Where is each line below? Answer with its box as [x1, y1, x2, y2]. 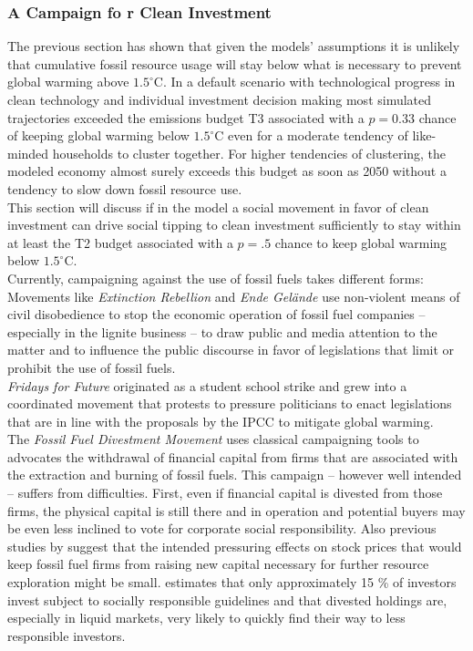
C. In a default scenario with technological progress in [153, 72, 456, 91]
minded [7, 143, 49, 162]
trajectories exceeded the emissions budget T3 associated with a [7, 108, 365, 127]
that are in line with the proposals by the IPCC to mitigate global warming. [7, 411, 434, 430]
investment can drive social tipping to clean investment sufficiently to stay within [7, 215, 461, 234]
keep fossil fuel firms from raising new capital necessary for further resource [7, 554, 429, 573]
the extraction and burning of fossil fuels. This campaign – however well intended [7, 465, 462, 484]
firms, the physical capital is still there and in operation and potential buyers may [7, 501, 466, 520]
